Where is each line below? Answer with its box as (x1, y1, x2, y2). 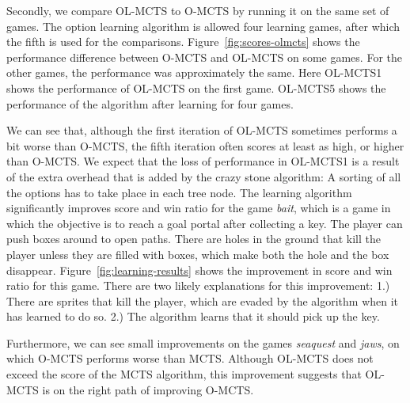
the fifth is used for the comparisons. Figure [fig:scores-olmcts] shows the (6, 33, 360, 50)
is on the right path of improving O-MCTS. (42, 381, 254, 397)
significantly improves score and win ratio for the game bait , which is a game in (6, 200, 391, 216)
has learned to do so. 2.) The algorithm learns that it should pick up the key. (6, 308, 380, 325)
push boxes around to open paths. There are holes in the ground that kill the (6, 230, 382, 247)
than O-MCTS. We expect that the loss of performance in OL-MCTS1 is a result (6, 153, 400, 169)
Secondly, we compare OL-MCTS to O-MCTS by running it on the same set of (6, 2, 389, 18)
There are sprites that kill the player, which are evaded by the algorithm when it (6, 292, 399, 309)
